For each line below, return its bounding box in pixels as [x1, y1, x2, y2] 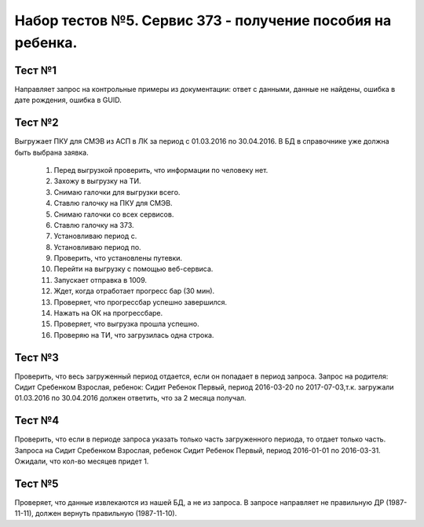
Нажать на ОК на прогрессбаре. [53, 309, 163, 318]
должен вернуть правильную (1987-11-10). [35, 509, 177, 518]
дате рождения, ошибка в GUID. [14, 95, 122, 105]
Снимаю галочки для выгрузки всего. [53, 187, 181, 196]
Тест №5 [14, 477, 59, 490]
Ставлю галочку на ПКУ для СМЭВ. [53, 199, 173, 208]
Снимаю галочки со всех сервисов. [53, 209, 174, 219]
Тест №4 [14, 414, 60, 427]
